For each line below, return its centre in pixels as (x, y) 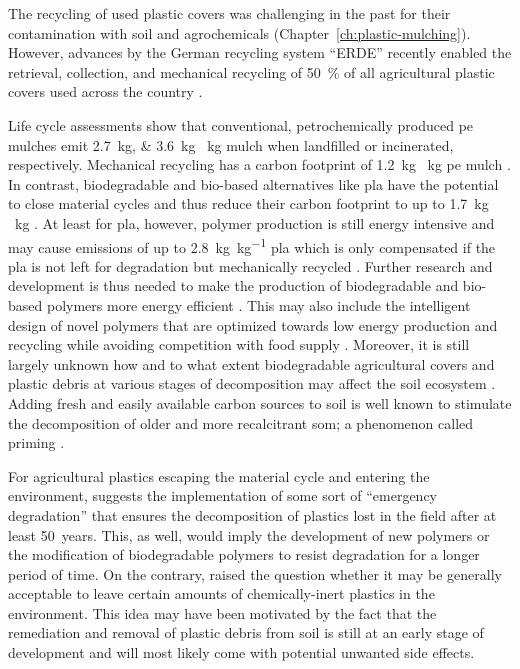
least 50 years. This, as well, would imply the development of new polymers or (249, 534)
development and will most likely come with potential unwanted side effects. (241, 652)
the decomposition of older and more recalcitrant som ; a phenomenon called (241, 422)
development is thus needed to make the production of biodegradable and (233, 285)
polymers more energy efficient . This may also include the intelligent (258, 304)
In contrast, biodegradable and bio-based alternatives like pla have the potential (253, 183)
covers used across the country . (105, 91)
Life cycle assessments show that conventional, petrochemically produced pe (241, 124)
